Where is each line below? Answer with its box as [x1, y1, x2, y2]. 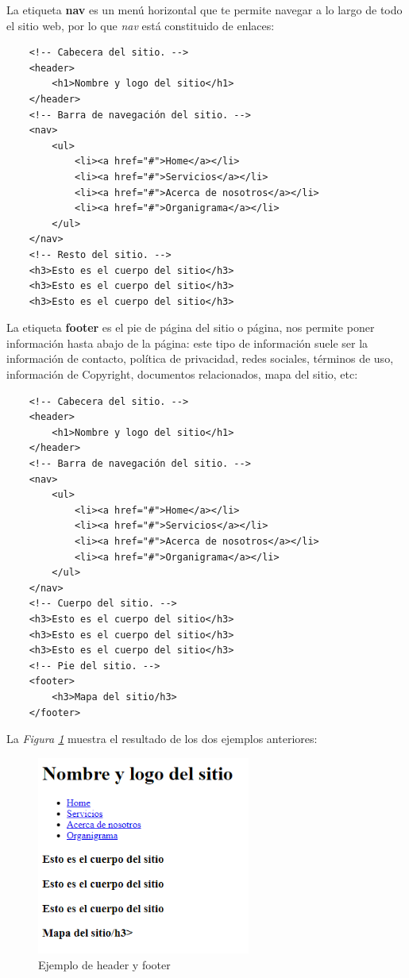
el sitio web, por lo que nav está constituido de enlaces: [6, 17, 275, 33]
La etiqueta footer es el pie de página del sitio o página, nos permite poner [6, 319, 375, 336]
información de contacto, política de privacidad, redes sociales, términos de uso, [6, 350, 394, 367]
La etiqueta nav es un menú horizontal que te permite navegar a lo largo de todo [6, 2, 403, 17]
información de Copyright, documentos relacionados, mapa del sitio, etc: [6, 366, 358, 383]
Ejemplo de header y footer [38, 956, 171, 972]
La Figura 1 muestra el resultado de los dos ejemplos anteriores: [6, 730, 318, 747]
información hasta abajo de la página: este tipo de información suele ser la [6, 334, 368, 351]
